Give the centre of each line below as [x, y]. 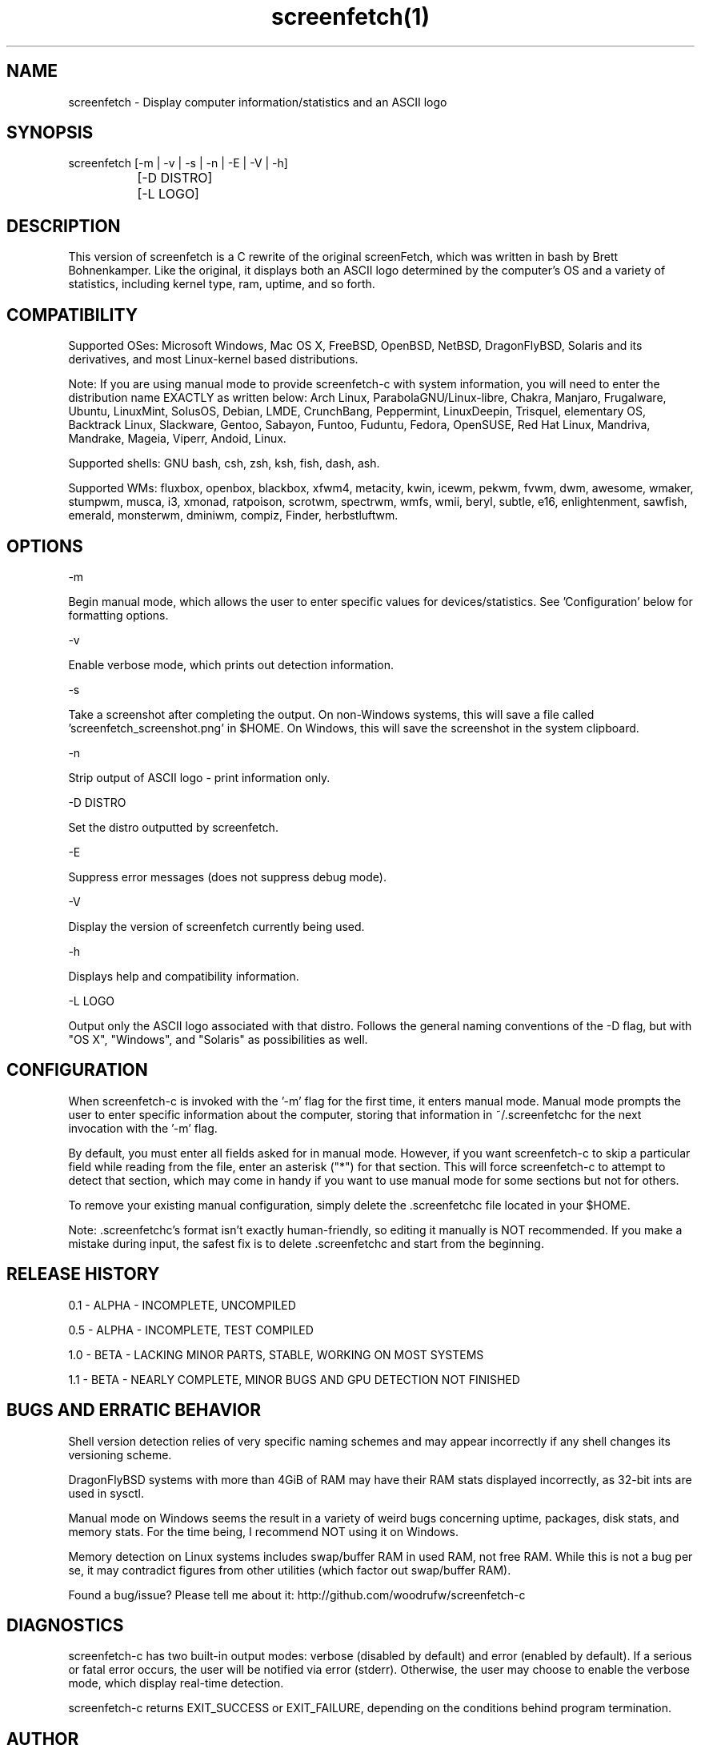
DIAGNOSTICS [65, 1625]
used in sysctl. [106, 1493]
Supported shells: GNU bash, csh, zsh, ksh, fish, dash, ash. [224, 463]
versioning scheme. [120, 1454]
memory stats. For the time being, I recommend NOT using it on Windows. [264, 1531]
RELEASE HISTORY [83, 1274]
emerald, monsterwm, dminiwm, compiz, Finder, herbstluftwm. [233, 515]
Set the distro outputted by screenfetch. [173, 827]
